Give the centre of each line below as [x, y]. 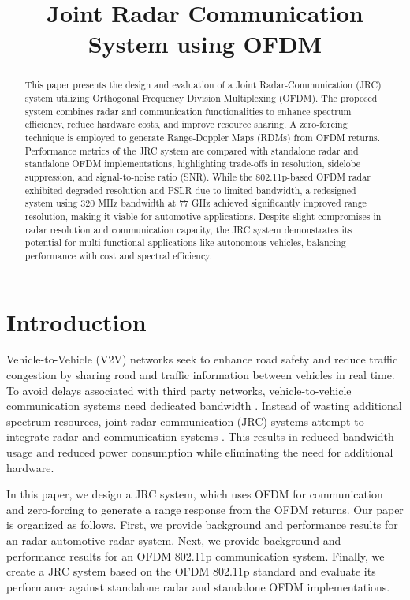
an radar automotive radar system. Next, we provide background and [174, 540]
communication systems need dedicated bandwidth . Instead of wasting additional [204, 406]
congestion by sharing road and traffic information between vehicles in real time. [201, 375]
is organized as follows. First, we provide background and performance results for [202, 525]
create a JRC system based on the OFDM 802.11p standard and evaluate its [191, 571]
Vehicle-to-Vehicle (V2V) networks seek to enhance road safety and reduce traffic [202, 359]
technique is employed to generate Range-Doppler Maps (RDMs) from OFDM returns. [203, 137]
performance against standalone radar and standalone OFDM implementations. [198, 586]
